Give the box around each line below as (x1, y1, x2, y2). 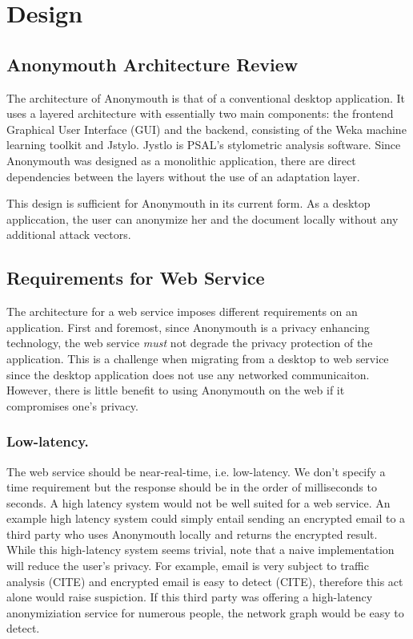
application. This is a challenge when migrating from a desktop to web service (6, 350, 389, 366)
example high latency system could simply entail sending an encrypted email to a (6, 510, 406, 527)
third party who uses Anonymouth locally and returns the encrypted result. (6, 525, 378, 542)
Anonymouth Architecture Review (6, 51, 299, 76)
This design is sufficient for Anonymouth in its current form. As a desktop (6, 195, 371, 212)
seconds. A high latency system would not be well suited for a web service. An (6, 494, 391, 511)
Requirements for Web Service (6, 265, 265, 290)
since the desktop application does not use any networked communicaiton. (6, 366, 370, 382)
